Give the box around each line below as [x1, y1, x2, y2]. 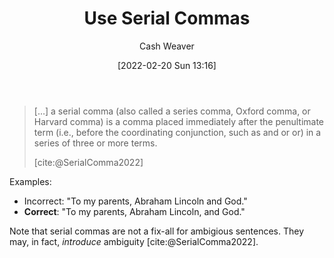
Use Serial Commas [83, 7, 251, 30]
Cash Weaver [139, 40, 195, 52]
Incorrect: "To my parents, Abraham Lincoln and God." [23, 195, 248, 207]
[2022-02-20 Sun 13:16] [117, 59, 217, 71]
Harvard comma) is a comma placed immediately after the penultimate [33, 115, 325, 127]
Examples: [9, 175, 52, 187]
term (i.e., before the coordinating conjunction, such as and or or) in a [33, 126, 322, 138]
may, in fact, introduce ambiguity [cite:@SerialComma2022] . [9, 235, 259, 247]
